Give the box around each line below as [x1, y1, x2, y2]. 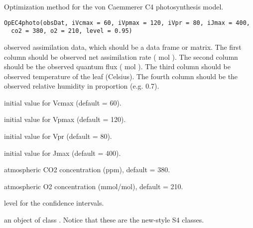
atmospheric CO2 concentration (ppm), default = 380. [4, 164, 170, 175]
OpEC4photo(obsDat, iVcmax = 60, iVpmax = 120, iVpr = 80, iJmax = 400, [4, 19, 250, 26]
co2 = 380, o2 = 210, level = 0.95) [11, 27, 132, 35]
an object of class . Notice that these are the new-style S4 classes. [4, 215, 204, 225]
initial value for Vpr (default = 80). [4, 131, 112, 141]
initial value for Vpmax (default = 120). [4, 114, 126, 124]
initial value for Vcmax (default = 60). [4, 97, 122, 108]
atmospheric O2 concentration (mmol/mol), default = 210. [4, 181, 183, 191]
